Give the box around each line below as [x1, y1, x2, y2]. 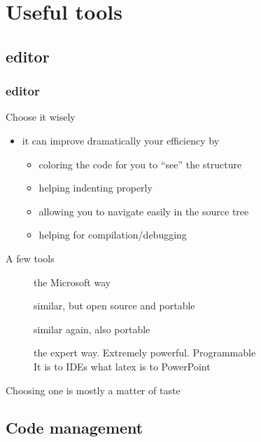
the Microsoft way [34, 274, 111, 289]
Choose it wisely [6, 109, 76, 124]
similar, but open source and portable [34, 298, 195, 313]
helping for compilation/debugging [38, 227, 187, 242]
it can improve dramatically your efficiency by [22, 133, 220, 147]
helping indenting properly [38, 180, 153, 195]
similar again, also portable [34, 321, 150, 336]
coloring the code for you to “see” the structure [38, 156, 242, 171]
